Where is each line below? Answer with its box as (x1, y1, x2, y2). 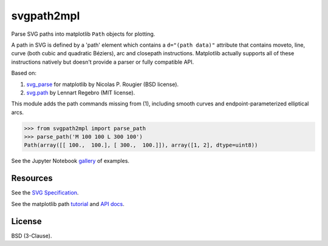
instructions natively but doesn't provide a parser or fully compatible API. (11, 58, 194, 65)
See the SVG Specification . (11, 189, 79, 196)
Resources (11, 173, 53, 184)
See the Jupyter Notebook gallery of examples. (11, 158, 130, 165)
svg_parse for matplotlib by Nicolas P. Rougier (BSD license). (26, 81, 179, 88)
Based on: (11, 70, 36, 77)
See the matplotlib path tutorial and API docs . (11, 200, 125, 207)
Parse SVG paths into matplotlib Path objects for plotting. (11, 30, 155, 38)
